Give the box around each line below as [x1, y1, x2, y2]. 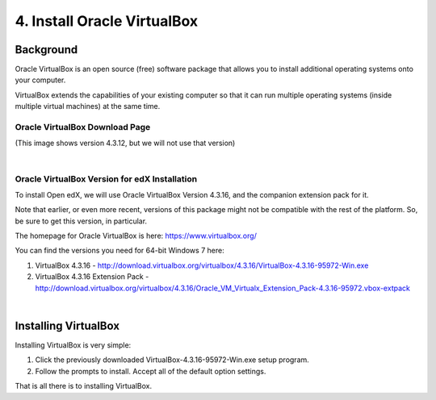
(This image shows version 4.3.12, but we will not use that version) [15, 138, 236, 148]
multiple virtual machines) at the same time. [15, 102, 161, 111]
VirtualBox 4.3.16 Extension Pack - [35, 272, 149, 281]
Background [15, 43, 78, 56]
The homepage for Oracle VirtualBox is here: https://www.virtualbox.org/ [15, 231, 258, 241]
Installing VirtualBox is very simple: [15, 340, 132, 350]
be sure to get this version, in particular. [15, 216, 148, 226]
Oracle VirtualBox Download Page [15, 122, 151, 132]
